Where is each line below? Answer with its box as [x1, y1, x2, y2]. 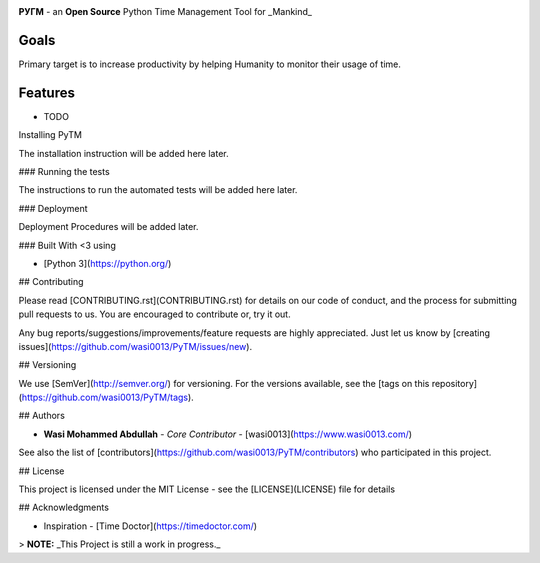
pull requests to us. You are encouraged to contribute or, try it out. [18, 308, 291, 320]
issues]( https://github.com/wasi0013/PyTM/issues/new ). [18, 340, 253, 352]
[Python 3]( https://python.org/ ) [43, 257, 172, 269]
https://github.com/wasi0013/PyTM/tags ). [21, 391, 194, 404]
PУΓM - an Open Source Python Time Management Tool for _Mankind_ [18, 6, 312, 17]
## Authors [18, 410, 65, 422]
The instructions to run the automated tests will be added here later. [18, 184, 298, 196]
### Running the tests [18, 165, 110, 177]
